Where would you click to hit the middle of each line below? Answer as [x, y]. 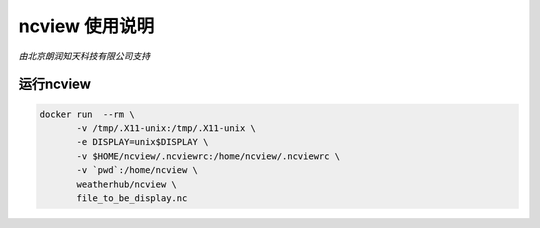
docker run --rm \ [87, 114]
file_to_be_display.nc [132, 198]
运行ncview [55, 84]
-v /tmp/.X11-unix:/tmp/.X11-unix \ [166, 128]
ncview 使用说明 [86, 26]
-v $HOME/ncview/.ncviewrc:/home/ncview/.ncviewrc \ [208, 156]
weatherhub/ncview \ [126, 184]
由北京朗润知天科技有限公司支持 [84, 56]
